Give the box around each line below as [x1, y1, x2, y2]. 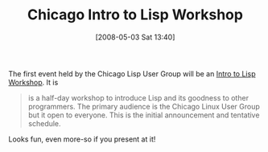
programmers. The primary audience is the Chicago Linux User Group [27, 101, 260, 111]
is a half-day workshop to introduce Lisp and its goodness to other [27, 92, 249, 102]
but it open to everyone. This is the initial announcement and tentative [27, 110, 260, 120]
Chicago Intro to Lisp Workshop [27, 6, 244, 24]
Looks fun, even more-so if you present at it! [8, 134, 156, 144]
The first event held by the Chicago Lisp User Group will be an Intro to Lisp [8, 68, 256, 78]
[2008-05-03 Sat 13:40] [95, 32, 175, 42]
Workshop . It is [8, 77, 59, 87]
